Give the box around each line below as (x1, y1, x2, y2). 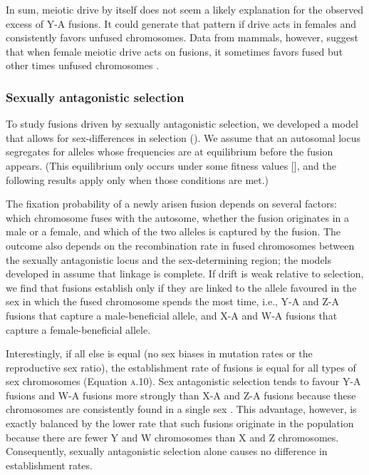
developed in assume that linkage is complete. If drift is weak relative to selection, (6, 266, 364, 281)
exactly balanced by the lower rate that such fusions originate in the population (6, 416, 354, 431)
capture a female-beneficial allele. (6, 322, 151, 337)
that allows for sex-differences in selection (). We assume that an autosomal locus (6, 130, 361, 145)
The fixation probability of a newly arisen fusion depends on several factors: (6, 196, 337, 211)
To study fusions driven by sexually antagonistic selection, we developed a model (6, 116, 358, 131)
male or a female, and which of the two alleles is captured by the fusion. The (6, 224, 341, 239)
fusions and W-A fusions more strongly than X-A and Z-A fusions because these (6, 387, 356, 402)
